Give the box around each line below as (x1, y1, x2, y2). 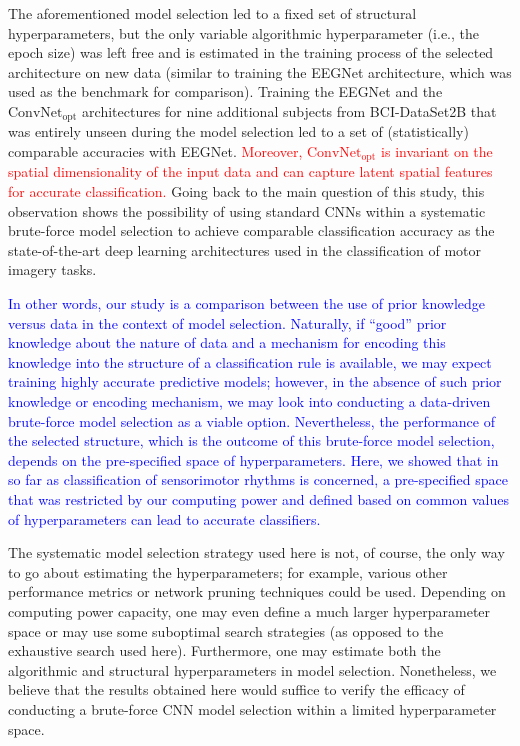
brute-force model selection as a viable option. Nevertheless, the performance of (8, 410, 495, 431)
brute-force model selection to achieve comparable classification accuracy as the (8, 220, 495, 241)
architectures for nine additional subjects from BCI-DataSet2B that (82, 100, 497, 121)
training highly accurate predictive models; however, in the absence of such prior (8, 371, 502, 392)
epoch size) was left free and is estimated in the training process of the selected (8, 42, 494, 63)
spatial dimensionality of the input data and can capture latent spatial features (8, 161, 493, 182)
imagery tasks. (8, 259, 97, 280)
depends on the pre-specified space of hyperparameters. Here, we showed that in (8, 449, 499, 470)
